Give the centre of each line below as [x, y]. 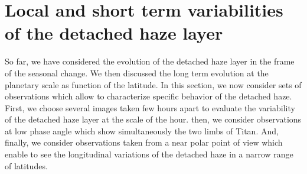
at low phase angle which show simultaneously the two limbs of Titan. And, [142, 130]
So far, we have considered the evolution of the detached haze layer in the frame [150, 61]
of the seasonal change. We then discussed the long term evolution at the [137, 72]
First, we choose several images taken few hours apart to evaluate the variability [150, 107]
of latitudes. [26, 165]
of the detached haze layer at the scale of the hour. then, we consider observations [153, 119]
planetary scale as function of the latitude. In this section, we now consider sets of [153, 84]
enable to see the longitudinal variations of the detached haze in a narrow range [149, 154]
